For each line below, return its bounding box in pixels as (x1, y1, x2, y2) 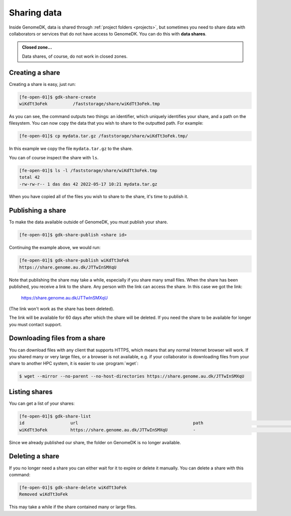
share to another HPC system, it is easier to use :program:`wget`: (9, 361, 139, 366)
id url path (19, 420, 204, 426)
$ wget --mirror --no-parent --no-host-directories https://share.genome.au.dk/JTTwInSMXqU (19, 374, 244, 379)
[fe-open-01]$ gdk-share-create (19, 94, 97, 100)
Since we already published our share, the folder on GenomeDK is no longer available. (9, 439, 181, 445)
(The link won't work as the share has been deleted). (9, 306, 114, 312)
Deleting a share (9, 452, 60, 461)
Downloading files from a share (9, 334, 106, 342)
